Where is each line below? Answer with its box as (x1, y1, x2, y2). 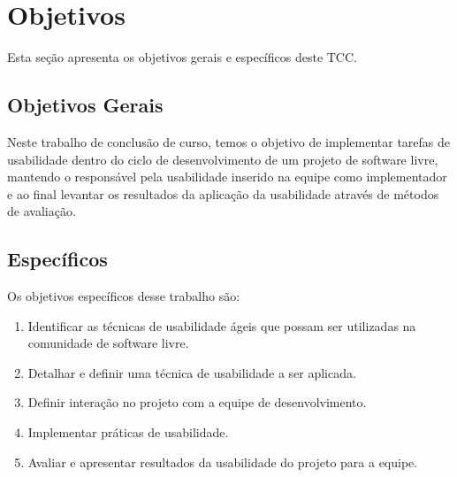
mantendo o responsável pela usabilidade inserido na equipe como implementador (7, 167, 447, 186)
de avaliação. (7, 202, 76, 220)
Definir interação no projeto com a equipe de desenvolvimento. (27, 393, 367, 412)
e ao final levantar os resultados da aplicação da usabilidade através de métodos (7, 184, 439, 203)
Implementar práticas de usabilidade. (27, 423, 229, 442)
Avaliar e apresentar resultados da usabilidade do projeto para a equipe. (27, 452, 418, 471)
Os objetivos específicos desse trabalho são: (7, 287, 240, 305)
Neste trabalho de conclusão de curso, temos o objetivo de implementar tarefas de (7, 132, 450, 150)
